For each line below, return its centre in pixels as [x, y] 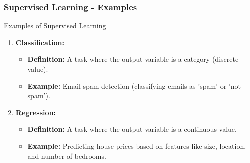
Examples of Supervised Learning [55, 25]
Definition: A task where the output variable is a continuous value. [132, 129]
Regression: [36, 112]
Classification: [40, 42]
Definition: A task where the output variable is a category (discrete [133, 59]
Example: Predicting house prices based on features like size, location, [137, 146]
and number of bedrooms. [67, 156]
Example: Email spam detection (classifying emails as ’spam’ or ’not [134, 86]
